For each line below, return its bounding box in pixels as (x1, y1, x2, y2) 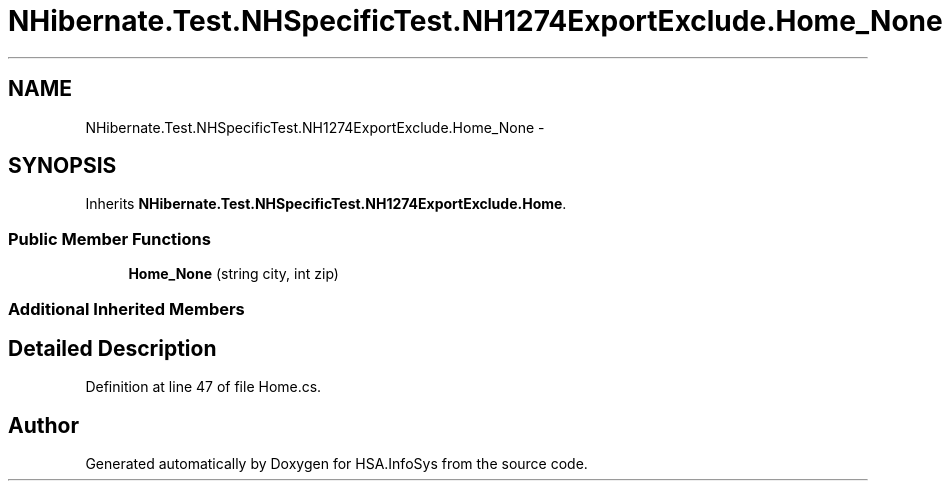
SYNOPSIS (8, 153, 117, 179)
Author (8, 412, 79, 438)
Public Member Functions (8, 228, 211, 249)
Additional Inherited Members (8, 298, 245, 319)
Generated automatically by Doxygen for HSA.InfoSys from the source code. (85, 455, 588, 473)
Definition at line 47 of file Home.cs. (85, 378, 322, 396)
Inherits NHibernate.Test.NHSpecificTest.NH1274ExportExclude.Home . (85, 195, 567, 213)
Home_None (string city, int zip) (128, 265, 339, 283)
